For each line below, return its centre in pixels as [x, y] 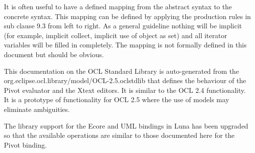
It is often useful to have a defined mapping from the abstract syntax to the [118, 6]
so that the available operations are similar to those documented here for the [119, 135]
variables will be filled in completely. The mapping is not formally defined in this [126, 45]
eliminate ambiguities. [37, 109]
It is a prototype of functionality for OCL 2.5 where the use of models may [117, 99]
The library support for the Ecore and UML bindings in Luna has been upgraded [126, 125]
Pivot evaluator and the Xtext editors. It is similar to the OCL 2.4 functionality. [125, 90]
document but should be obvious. [54, 54]
